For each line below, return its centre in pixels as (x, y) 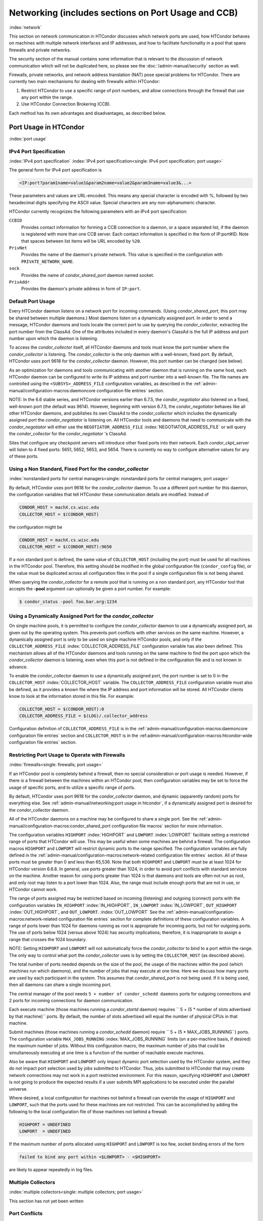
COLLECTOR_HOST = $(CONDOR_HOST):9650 (66, 547)
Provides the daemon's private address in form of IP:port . (81, 289)
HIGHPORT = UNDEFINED (45, 1124)
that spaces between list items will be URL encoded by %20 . (81, 241)
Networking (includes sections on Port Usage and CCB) (123, 13)
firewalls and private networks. (40, 50)
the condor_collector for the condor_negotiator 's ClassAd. (68, 434)
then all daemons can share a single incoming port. (60, 985)
